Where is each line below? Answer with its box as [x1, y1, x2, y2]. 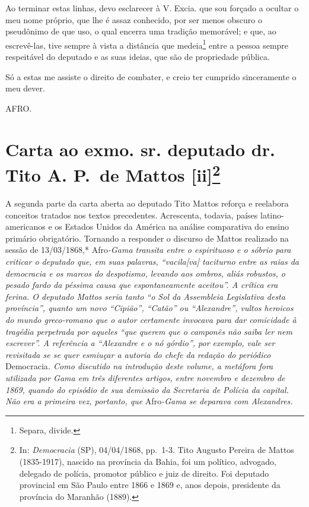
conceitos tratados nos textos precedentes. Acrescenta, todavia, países [5, 208, 258, 221]
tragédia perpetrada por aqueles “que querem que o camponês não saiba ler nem [5, 325, 292, 337]
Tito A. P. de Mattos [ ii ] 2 [5, 160, 221, 187]
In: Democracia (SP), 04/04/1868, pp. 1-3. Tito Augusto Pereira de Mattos [19, 443, 294, 456]
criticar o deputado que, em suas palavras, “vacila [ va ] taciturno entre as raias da [5, 255, 300, 268]
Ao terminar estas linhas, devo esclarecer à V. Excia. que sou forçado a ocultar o [5, 2, 299, 14]
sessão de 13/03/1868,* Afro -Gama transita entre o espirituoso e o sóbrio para [5, 243, 291, 256]
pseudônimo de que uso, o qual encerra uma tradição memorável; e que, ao [5, 25, 276, 37]
